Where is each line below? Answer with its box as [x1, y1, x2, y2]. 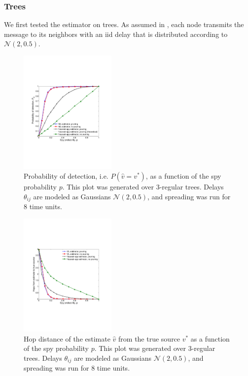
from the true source [118, 333, 180, 344]
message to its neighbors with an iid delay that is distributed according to [4, 29, 228, 39]
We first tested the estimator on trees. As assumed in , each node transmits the [4, 19, 244, 30]
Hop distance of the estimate [24, 333, 110, 344]
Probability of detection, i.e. [24, 170, 108, 181]
